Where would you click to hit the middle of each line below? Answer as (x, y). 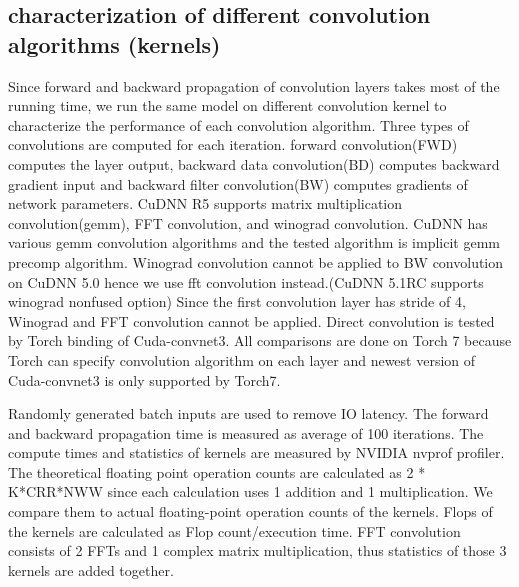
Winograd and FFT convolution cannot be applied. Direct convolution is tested (251, 320)
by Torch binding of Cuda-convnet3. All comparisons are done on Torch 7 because (260, 340)
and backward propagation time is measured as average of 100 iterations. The (246, 432)
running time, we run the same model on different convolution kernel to (227, 105)
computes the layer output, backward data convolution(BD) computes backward (254, 163)
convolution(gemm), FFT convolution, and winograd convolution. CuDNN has (248, 222)
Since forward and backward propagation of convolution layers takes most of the (254, 85)
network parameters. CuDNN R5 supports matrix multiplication (205, 203)
